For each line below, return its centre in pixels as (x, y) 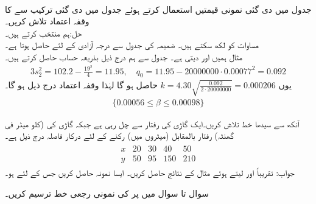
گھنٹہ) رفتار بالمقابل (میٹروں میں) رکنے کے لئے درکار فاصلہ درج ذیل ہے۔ (120, 135)
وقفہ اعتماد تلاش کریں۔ (47, 21)
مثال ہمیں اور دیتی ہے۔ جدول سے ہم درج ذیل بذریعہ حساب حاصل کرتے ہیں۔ (124, 56)
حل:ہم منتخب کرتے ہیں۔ (44, 33)
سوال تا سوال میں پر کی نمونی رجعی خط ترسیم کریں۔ (107, 193)
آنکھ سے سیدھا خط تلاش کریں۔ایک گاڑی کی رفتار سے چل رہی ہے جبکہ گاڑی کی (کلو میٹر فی (152, 123)
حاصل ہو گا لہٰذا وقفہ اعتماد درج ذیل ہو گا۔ (81, 85)
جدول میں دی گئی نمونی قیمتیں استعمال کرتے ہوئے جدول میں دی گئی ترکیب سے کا (158, 9)
